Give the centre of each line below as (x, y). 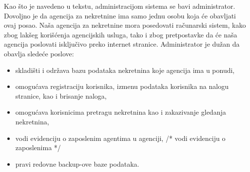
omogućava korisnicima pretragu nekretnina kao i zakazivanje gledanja (121, 112)
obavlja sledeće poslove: (39, 53)
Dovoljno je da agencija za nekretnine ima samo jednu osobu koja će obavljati (120, 15)
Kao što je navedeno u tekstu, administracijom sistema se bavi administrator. (120, 6)
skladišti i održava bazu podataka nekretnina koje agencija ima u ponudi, (125, 70)
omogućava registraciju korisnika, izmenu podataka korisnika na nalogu (122, 86)
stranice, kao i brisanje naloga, (61, 95)
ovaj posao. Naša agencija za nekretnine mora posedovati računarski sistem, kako (125, 25)
